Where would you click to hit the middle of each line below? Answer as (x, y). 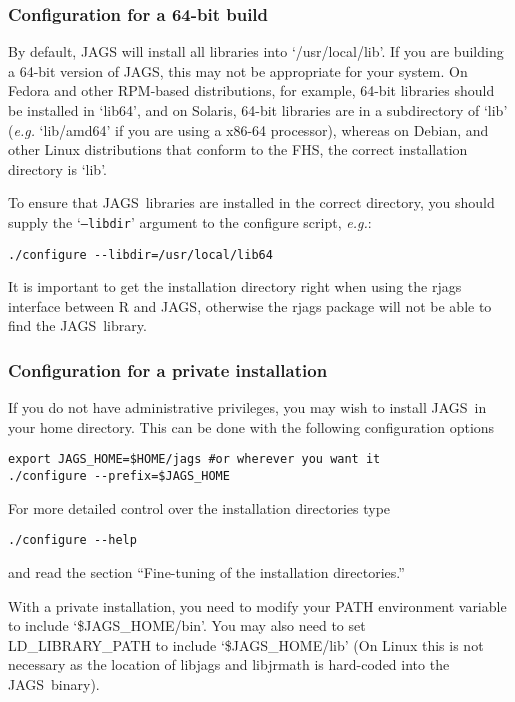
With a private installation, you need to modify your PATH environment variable (257, 605)
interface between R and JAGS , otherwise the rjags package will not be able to (250, 305)
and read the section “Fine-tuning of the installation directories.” (206, 572)
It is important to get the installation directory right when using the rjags (235, 286)
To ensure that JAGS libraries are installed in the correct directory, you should (251, 202)
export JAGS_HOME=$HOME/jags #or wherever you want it (194, 459)
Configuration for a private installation (168, 369)
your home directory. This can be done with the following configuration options (251, 426)
